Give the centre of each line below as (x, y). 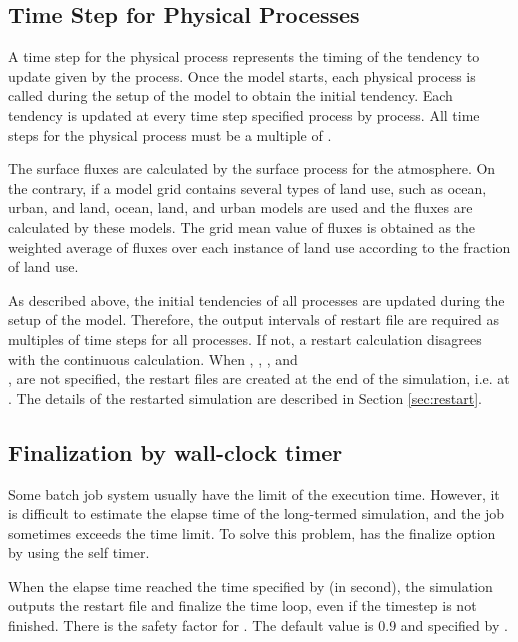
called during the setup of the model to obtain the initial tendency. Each (230, 95)
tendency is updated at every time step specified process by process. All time (244, 114)
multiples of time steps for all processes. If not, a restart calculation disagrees (245, 338)
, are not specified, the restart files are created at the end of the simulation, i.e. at (259, 378)
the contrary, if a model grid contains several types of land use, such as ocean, (247, 187)
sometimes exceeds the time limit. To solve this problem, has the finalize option (252, 532)
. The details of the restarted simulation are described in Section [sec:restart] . (245, 397)
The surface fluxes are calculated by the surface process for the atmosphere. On (252, 168)
